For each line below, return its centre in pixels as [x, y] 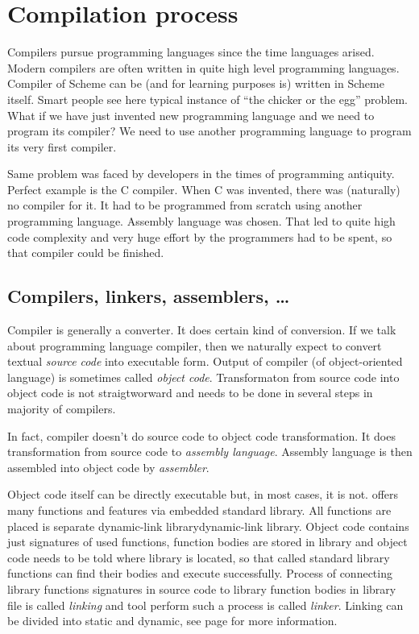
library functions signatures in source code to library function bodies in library [202, 588]
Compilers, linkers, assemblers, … [149, 296]
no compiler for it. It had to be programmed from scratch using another [185, 205]
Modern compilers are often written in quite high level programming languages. [203, 67]
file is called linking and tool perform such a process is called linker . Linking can [205, 605]
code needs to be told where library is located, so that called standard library [199, 557]
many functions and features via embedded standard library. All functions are [199, 510]
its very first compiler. [62, 146]
